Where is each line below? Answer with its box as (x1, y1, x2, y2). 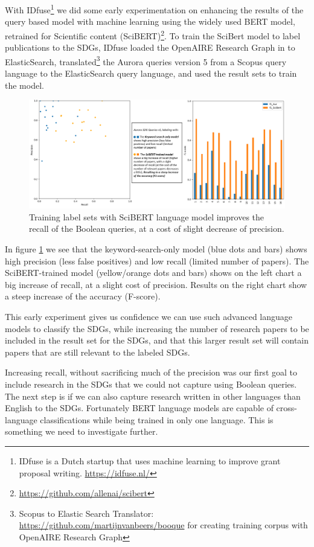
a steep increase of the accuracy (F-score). (5, 290, 161, 302)
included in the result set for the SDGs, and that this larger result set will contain (5, 334, 309, 347)
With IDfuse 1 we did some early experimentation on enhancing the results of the (5, 2, 304, 16)
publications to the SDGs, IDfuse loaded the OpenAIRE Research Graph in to (5, 41, 295, 54)
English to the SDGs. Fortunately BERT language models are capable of (5, 401, 274, 414)
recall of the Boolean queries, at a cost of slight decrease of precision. (29, 222, 284, 235)
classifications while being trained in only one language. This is (40, 413, 274, 426)
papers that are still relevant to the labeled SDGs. (5, 345, 190, 358)
